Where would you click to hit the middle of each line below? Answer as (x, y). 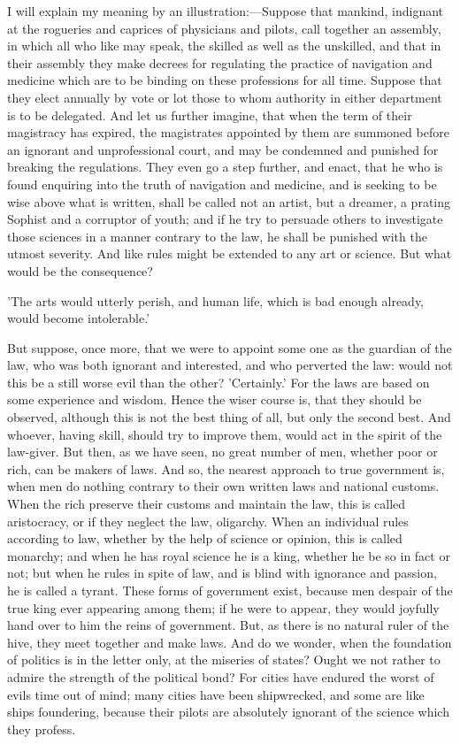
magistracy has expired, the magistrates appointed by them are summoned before (228, 132)
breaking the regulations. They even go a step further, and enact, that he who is (225, 167)
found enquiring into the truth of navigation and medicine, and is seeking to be (222, 184)
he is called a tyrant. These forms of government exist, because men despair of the (230, 590)
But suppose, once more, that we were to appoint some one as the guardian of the (230, 347)
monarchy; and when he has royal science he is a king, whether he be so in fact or (229, 555)
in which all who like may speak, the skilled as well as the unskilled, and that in (224, 46)
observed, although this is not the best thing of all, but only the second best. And (229, 417)
